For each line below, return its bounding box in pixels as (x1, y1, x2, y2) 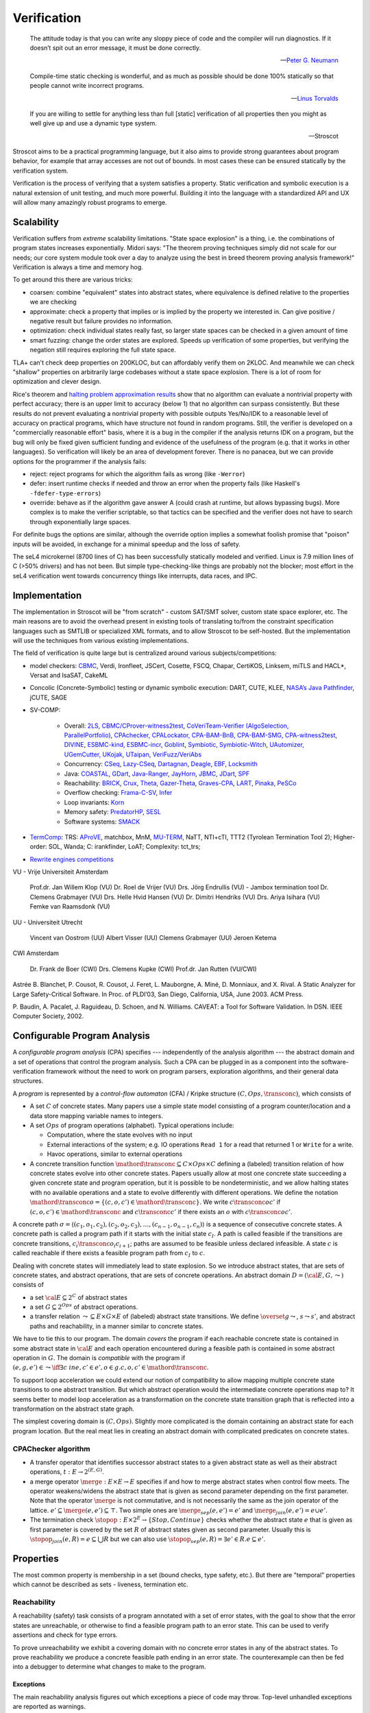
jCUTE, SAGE (29, 693, 68, 702)
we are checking (29, 298, 77, 306)
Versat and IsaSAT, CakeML (29, 671, 108, 680)
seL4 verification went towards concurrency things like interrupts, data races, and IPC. (12, 571, 258, 580)
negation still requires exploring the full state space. (29, 346, 176, 354)
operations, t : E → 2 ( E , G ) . (29, 1467, 104, 1476)
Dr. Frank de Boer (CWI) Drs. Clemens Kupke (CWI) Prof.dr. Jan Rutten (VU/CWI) (29, 965, 257, 973)
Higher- (333, 833, 356, 841)
